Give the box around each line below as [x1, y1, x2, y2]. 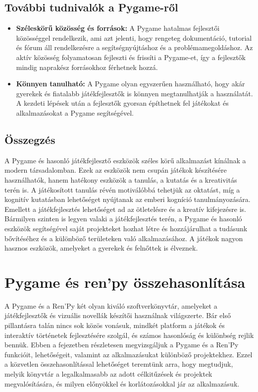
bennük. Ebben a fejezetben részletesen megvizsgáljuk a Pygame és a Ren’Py [4, 339, 239, 350]
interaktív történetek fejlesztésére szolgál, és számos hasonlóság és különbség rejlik [4, 329, 254, 340]
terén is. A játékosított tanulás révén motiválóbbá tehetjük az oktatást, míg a [4, 184, 240, 195]
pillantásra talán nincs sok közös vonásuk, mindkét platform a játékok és [4, 320, 225, 330]
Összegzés [4, 131, 55, 147]
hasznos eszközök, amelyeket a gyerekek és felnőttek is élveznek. [4, 243, 198, 253]
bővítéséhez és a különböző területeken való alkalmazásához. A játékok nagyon [4, 233, 243, 243]
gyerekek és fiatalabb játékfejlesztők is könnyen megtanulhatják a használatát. [16, 88, 253, 98]
